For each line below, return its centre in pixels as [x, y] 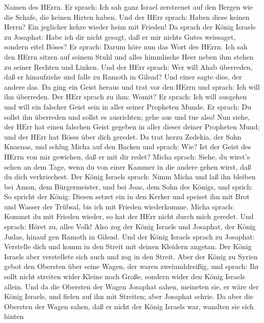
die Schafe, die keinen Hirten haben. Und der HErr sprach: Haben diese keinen [127, 17]
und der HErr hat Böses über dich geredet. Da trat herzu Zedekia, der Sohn [123, 136]
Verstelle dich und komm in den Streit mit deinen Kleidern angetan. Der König [128, 246]
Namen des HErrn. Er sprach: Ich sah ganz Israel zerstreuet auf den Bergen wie [129, 7]
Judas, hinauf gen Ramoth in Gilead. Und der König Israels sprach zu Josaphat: [129, 236]
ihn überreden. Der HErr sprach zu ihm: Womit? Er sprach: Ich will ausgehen [126, 97]
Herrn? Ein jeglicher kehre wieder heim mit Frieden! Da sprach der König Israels [130, 27]
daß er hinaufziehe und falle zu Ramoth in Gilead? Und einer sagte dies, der [123, 77]
